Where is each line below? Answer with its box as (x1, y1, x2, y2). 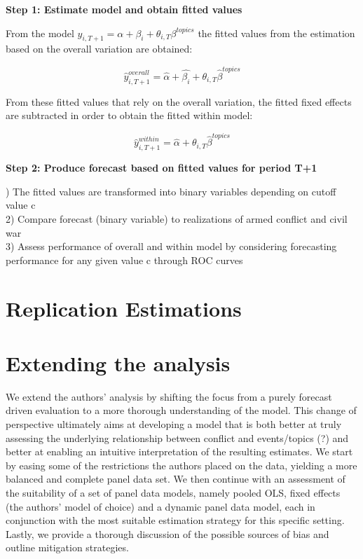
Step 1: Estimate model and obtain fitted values (6, 2, 242, 16)
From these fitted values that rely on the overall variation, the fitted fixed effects (6, 94, 352, 109)
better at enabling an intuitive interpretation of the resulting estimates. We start (6, 444, 353, 459)
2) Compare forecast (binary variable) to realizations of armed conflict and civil (6, 211, 348, 226)
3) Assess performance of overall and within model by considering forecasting (6, 239, 337, 254)
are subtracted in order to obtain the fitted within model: (6, 108, 253, 123)
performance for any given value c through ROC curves (6, 252, 243, 267)
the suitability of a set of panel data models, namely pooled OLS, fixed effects (6, 485, 341, 500)
